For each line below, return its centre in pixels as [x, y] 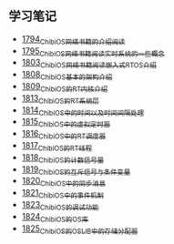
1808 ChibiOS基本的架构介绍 [67, 76]
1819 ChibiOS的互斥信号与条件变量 [76, 170]
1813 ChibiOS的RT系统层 [60, 99]
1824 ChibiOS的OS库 [55, 217]
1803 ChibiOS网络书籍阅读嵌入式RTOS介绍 [89, 64]
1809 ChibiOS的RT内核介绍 [65, 87]
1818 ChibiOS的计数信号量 [63, 158]
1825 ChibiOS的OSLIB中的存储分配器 [80, 229]
